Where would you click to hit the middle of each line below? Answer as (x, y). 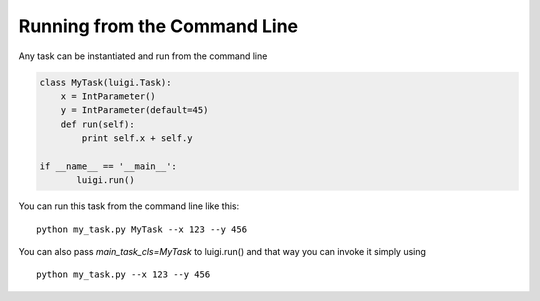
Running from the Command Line (158, 26)
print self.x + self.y (137, 138)
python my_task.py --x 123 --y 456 (123, 274)
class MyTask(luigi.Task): (105, 82)
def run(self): (97, 124)
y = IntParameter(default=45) (134, 110)
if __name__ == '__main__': (108, 166)
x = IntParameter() (108, 96)
